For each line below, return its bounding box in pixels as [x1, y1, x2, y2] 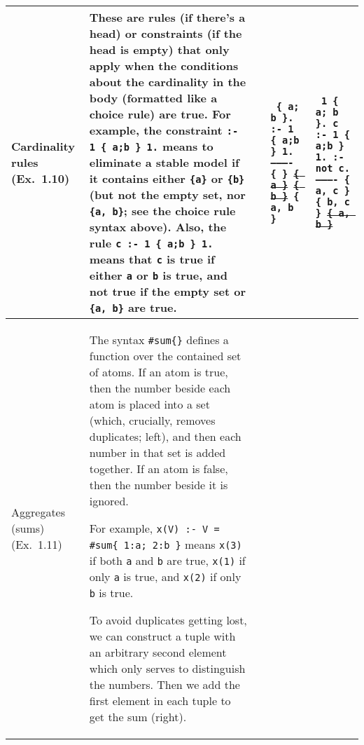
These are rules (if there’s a [89, 9, 246, 25]
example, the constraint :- [89, 122, 239, 138]
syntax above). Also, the [89, 219, 227, 235]
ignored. [89, 493, 129, 509]
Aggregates [11, 504, 66, 520]
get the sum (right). [89, 709, 187, 725]
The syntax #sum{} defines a [89, 332, 229, 348]
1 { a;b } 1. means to [89, 138, 213, 154]
